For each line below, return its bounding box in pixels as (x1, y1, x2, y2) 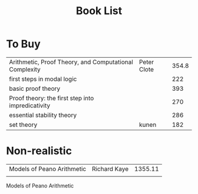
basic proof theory (9, 84, 61, 93)
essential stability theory (9, 111, 77, 119)
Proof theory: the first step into (9, 94, 94, 102)
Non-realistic (6, 144, 72, 157)
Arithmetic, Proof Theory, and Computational (9, 58, 134, 66)
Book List (75, 4, 123, 18)
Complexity (9, 65, 41, 73)
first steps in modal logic (9, 75, 77, 83)
